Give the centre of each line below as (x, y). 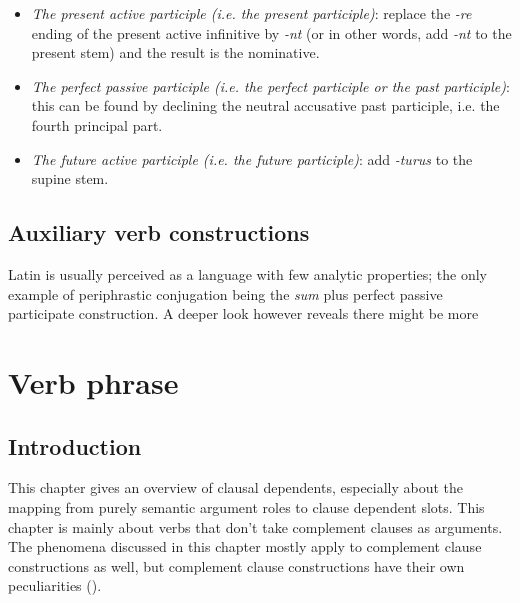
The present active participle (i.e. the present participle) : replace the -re (251, 13)
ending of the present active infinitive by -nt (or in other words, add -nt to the (271, 32)
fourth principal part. (97, 124)
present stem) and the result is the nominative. (175, 52)
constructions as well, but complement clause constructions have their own (236, 565)
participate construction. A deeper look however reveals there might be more (243, 313)
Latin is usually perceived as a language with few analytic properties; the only (247, 273)
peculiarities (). (55, 585)
